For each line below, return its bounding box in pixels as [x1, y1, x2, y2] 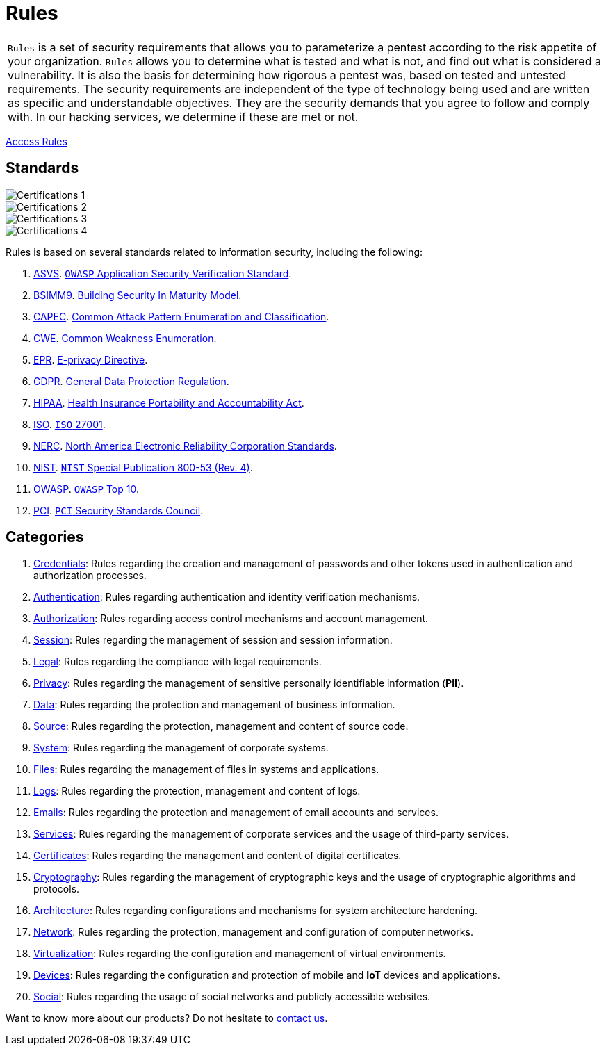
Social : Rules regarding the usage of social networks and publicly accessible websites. [33, 991, 431, 1003]
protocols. [33, 883, 80, 895]
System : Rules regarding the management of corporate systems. [33, 742, 329, 754]
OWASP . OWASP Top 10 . [33, 482, 139, 495]
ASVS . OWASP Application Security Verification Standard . [33, 267, 292, 279]
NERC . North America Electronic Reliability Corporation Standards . [33, 439, 337, 452]
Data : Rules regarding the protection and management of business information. [33, 699, 395, 711]
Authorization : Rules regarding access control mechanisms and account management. [33, 612, 429, 625]
